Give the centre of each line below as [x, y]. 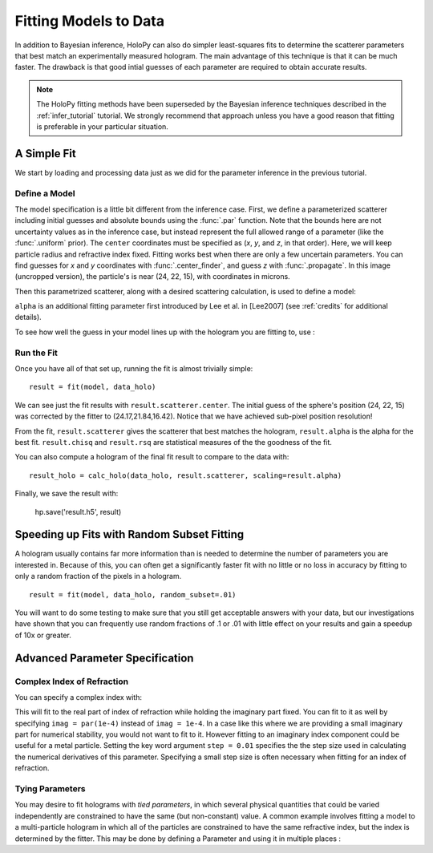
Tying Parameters [50, 789]
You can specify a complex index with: [78, 697]
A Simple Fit [45, 154]
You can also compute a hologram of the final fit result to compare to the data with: [152, 457]
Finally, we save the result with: [67, 494]
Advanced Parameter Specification [104, 658]
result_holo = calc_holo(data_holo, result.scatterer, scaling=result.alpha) [186, 475]
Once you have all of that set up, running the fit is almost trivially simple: [134, 368]
